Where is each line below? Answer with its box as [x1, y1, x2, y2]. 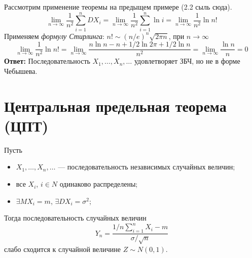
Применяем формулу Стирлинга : [4, 30, 104, 41]
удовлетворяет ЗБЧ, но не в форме [134, 56, 240, 66]
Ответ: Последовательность [4, 56, 90, 66]
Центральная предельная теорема [4, 95, 227, 116]
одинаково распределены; [59, 179, 138, 189]
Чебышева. [4, 65, 38, 76]
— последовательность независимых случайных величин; [58, 161, 235, 172]
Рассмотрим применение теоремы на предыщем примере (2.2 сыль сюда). [4, 2, 232, 12]
